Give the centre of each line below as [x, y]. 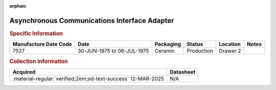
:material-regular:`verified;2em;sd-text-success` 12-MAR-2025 [88, 78]
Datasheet [182, 72]
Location [230, 44]
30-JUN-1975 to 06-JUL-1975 [113, 51]
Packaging [168, 44]
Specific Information [36, 33]
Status [195, 44]
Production [200, 51]
